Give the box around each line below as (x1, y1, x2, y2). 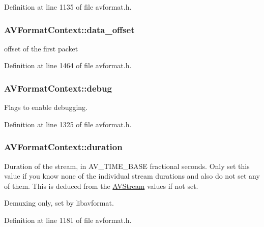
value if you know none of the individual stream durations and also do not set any (4, 171, 260, 181)
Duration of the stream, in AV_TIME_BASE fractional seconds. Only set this (4, 160, 250, 171)
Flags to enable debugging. (4, 102, 88, 112)
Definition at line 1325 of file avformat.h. (4, 119, 132, 129)
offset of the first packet (4, 43, 78, 53)
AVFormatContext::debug (4, 81, 112, 94)
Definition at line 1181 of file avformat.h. (4, 215, 132, 225)
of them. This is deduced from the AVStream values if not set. (4, 180, 198, 191)
